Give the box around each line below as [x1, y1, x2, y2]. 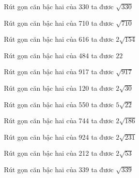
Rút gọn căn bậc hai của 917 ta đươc [4, 66, 114, 77]
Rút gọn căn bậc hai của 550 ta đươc [4, 99, 114, 109]
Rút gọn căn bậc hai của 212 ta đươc [4, 148, 114, 158]
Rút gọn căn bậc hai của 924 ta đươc [4, 131, 114, 142]
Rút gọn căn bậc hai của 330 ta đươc [4, 1, 114, 11]
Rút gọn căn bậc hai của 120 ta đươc [4, 82, 114, 93]
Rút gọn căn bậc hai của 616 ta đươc [4, 34, 114, 44]
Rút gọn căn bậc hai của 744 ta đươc [4, 115, 114, 126]
